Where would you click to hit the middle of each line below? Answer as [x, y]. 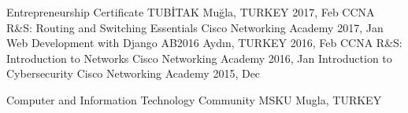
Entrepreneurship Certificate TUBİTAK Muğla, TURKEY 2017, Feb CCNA [191, 12]
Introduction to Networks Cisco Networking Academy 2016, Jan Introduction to [199, 58]
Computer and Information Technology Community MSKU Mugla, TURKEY [194, 99]
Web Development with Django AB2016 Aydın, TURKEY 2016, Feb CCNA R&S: [204, 43]
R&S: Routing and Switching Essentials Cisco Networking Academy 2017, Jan [195, 27]
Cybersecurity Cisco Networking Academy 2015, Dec [134, 73]
